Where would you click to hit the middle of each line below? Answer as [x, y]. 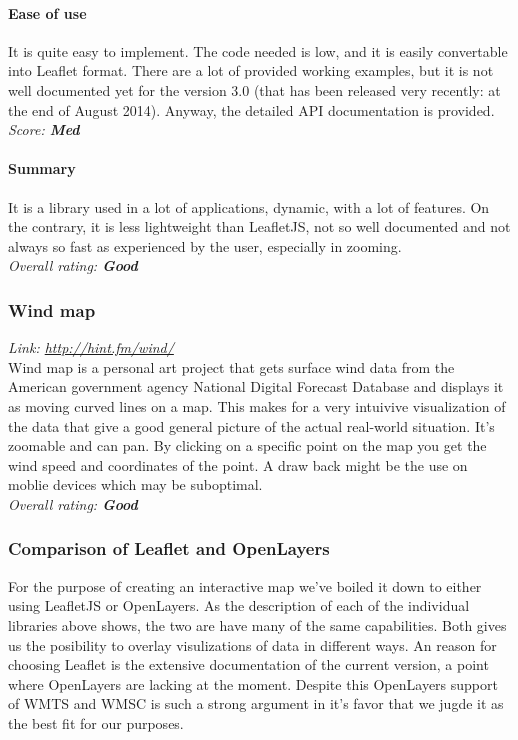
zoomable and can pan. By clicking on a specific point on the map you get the [247, 445]
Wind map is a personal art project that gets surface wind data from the [231, 366]
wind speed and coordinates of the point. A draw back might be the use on [238, 464]
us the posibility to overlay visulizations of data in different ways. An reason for [252, 644]
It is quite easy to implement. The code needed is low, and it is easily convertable [258, 50]
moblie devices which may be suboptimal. [135, 484]
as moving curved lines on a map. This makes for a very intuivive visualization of [257, 405]
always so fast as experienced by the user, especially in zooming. [205, 245]
